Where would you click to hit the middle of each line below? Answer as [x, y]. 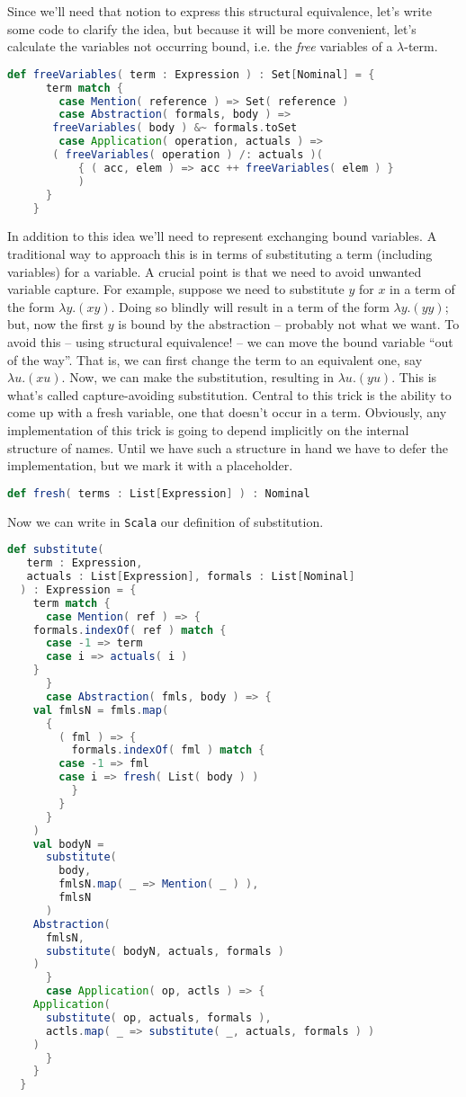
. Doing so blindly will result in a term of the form [250, 306]
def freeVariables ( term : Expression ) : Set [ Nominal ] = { [191, 74]
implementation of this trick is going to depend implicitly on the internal [208, 429]
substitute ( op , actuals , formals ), [158, 1017]
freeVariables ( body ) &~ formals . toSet [175, 128]
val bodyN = [68, 844]
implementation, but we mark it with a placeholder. [150, 465]
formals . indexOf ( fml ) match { [168, 750]
